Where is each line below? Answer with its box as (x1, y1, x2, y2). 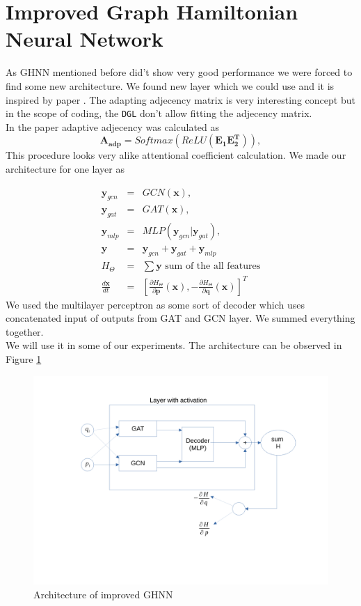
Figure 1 (6, 351, 42, 366)
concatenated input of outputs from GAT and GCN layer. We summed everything (6, 311, 355, 325)
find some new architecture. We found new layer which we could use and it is (6, 78, 335, 93)
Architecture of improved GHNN (33, 586, 173, 601)
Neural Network (6, 24, 163, 53)
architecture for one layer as (6, 161, 125, 176)
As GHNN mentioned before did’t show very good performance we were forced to (6, 65, 353, 79)
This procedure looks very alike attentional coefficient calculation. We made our (6, 148, 346, 162)
